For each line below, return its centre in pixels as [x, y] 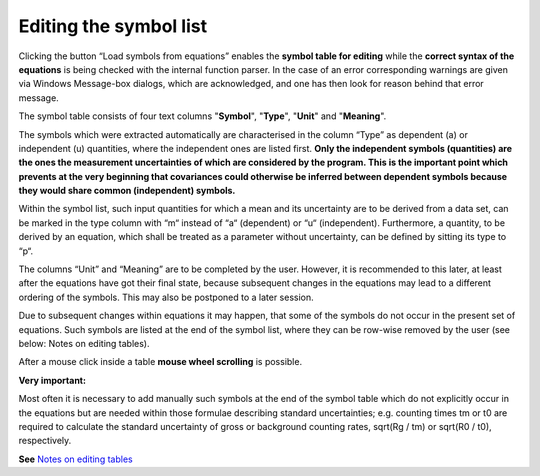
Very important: [52, 380]
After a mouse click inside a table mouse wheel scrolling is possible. [160, 362]
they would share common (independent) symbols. [127, 191]
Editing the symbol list [113, 26]
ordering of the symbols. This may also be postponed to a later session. [166, 297]
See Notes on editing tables [76, 459]
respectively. [45, 441]
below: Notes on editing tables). [84, 343]
